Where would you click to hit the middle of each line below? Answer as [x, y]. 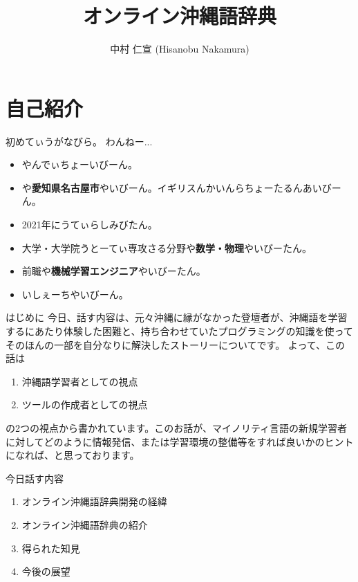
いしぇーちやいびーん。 [75, 294]
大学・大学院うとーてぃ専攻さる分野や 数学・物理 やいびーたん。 [167, 247]
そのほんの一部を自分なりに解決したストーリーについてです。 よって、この [176, 344]
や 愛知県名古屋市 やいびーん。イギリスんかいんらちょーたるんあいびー [181, 187]
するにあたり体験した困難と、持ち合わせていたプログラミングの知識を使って [179, 331]
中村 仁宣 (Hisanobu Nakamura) [180, 49]
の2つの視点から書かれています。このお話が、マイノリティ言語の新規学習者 [177, 427]
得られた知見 [51, 548]
